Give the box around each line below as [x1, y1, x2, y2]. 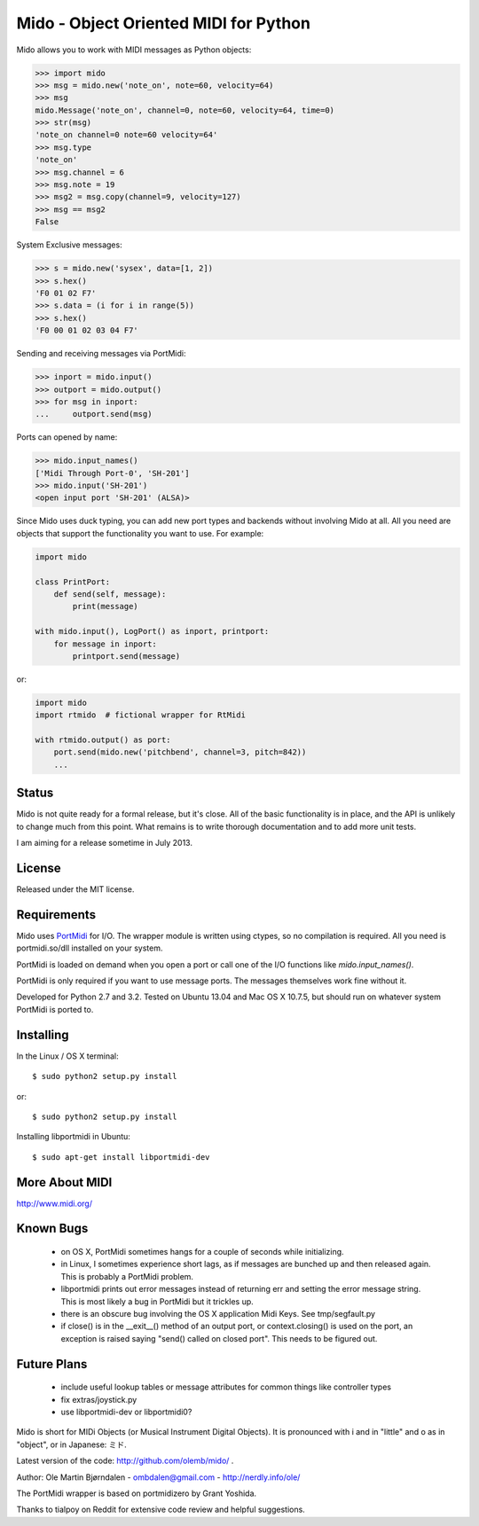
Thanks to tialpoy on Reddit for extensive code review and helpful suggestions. [16, 1504, 305, 1515]
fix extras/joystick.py [60, 1394, 137, 1405]
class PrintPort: [35, 576, 111, 587]
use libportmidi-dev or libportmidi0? [60, 1406, 192, 1417]
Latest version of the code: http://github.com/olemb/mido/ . [16, 1455, 234, 1467]
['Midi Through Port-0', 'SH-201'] [35, 468, 190, 478]
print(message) [72, 601, 139, 612]
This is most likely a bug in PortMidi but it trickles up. [60, 1295, 255, 1307]
